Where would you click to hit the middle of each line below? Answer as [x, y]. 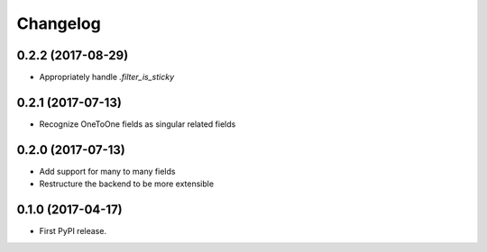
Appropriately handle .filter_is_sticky [107, 77]
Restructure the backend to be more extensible [127, 184]
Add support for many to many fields [107, 171]
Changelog [59, 23]
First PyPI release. [73, 231]
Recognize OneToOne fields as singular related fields [138, 124]
